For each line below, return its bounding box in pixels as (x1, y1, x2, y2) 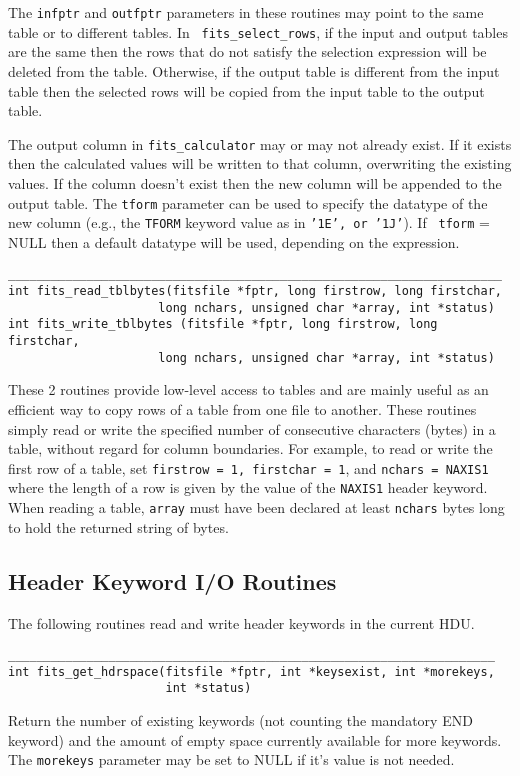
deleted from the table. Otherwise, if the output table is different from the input (8, 60, 500, 81)
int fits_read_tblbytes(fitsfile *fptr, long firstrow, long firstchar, (8, 284, 502, 299)
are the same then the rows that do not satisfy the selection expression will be (8, 41, 487, 62)
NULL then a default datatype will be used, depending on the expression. (8, 231, 460, 252)
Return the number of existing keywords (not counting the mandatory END (8, 710, 473, 731)
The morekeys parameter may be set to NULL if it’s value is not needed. (8, 749, 455, 770)
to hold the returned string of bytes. (8, 516, 229, 537)
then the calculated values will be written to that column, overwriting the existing (8, 153, 512, 174)
